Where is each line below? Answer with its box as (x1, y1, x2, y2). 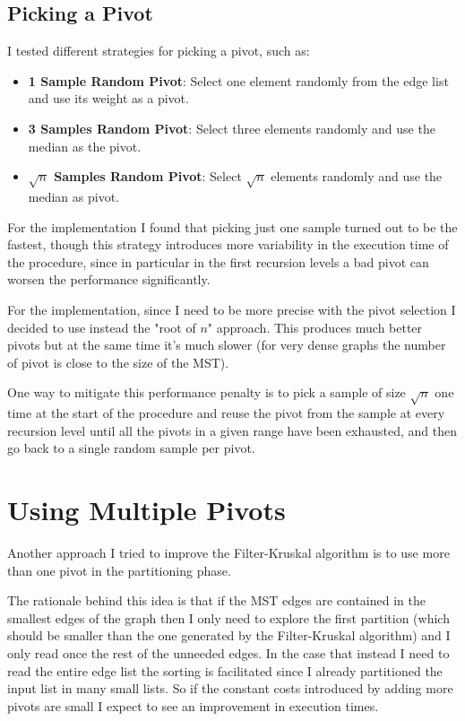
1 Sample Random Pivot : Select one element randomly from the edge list (28, 71, 449, 90)
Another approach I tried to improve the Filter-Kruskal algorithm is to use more (7, 543, 450, 561)
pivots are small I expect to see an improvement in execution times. (7, 696, 379, 715)
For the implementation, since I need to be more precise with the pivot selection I (7, 300, 456, 318)
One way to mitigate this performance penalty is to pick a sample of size (7, 383, 406, 402)
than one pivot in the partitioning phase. (7, 560, 231, 579)
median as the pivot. (28, 136, 142, 155)
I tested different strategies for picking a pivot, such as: (7, 41, 310, 60)
